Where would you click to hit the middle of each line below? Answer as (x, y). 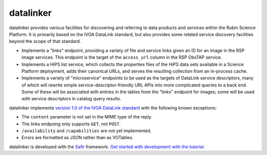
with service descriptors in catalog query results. (71, 99)
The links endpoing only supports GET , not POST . (71, 124)
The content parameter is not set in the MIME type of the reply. (87, 117)
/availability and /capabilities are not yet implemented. (87, 131)
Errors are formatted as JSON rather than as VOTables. (77, 138)
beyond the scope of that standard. (45, 41)
